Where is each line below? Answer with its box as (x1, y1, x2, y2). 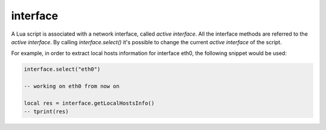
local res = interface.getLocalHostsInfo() (24, 100, 155, 106)
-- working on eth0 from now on (24, 83, 120, 90)
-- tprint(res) (24, 108, 69, 115)
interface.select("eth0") (24, 66, 101, 73)
